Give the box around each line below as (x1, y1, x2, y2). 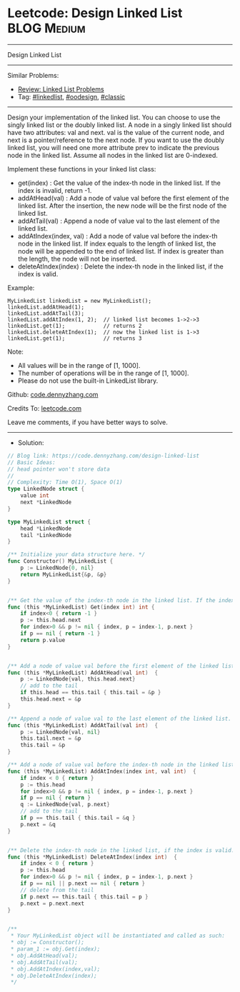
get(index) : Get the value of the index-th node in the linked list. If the (17, 179, 221, 187)
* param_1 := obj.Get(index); (10, 946, 101, 953)
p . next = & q (20, 821, 56, 828)
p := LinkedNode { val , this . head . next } (20, 676, 136, 683)
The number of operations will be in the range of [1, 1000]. (17, 369, 189, 377)
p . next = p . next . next (20, 900, 84, 907)
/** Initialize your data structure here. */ (7, 551, 145, 558)
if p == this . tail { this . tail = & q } (20, 814, 136, 822)
